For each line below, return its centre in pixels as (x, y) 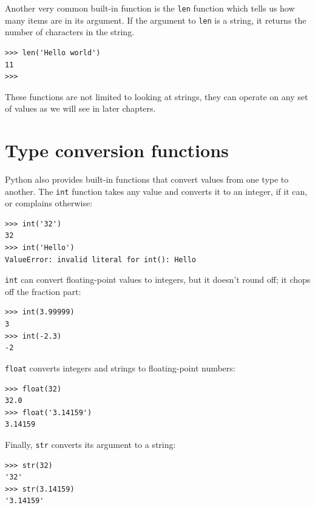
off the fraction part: (43, 291)
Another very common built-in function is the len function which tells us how (150, 8)
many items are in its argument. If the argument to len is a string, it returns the (156, 20)
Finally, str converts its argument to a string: (90, 444)
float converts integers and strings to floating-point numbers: (120, 367)
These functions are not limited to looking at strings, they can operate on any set (157, 96)
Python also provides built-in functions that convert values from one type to (147, 179)
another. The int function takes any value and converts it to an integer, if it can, (156, 191)
